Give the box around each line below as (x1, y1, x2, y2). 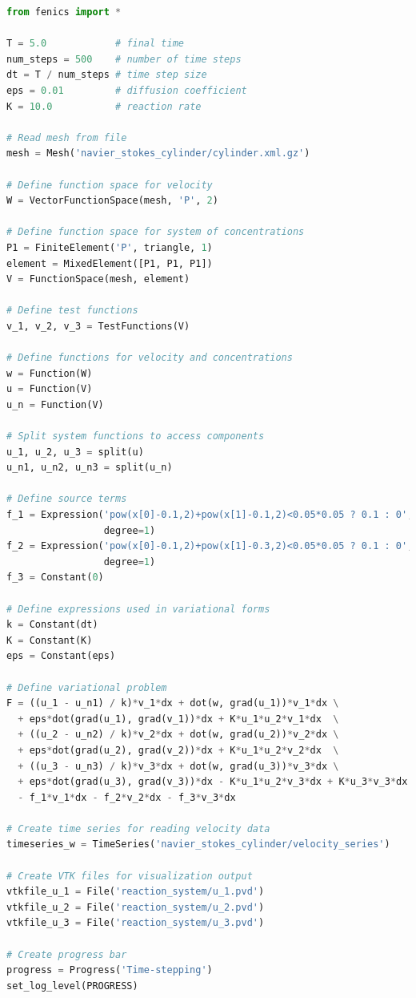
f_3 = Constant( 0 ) (6, 572, 104, 584)
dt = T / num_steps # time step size (6, 69, 207, 81)
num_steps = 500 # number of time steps (6, 53, 242, 65)
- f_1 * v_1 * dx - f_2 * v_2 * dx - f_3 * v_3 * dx (18, 791, 236, 803)
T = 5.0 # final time (6, 38, 184, 50)
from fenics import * (6, 6, 122, 18)
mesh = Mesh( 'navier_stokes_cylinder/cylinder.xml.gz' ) (6, 147, 310, 160)
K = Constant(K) (6, 634, 93, 646)
